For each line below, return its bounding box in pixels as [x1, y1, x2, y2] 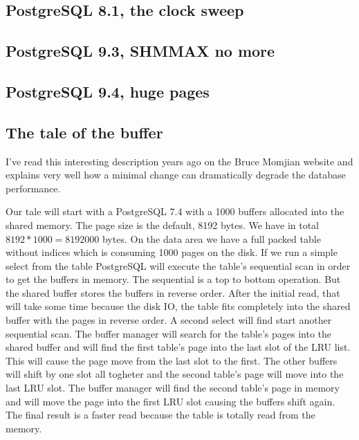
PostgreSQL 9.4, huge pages [6, 80, 210, 102]
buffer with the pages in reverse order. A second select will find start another [6, 313, 332, 327]
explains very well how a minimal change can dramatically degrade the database [6, 167, 346, 182]
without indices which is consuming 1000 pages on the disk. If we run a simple [6, 245, 338, 259]
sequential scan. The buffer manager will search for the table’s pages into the [6, 326, 332, 340]
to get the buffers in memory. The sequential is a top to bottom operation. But [6, 272, 341, 286]
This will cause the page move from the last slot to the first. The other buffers [6, 353, 338, 367]
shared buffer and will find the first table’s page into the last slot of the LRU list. [6, 340, 351, 354]
